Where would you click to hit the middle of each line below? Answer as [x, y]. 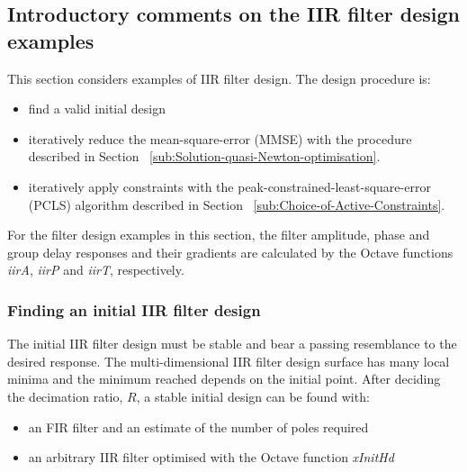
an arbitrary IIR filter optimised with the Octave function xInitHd [211, 457]
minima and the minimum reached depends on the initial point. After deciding [224, 379]
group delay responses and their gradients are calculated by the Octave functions [230, 252]
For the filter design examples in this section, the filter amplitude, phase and [219, 235]
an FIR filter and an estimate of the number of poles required [198, 427]
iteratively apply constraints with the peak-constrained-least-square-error [229, 186]
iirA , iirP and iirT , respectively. [96, 270]
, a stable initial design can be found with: [253, 396]
